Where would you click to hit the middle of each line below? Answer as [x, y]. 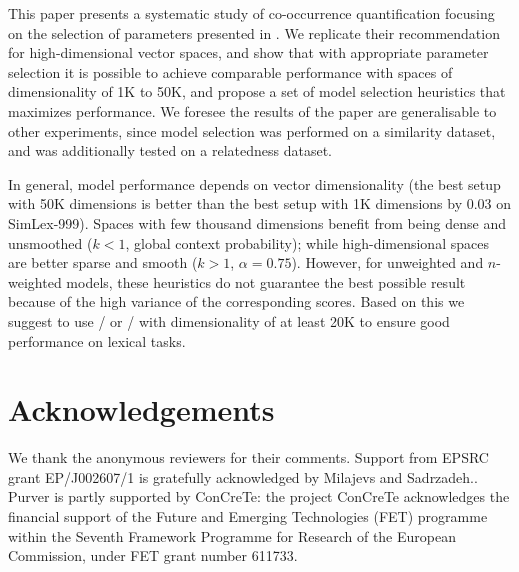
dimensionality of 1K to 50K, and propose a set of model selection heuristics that [257, 91]
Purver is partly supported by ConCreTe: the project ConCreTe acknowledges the [259, 496]
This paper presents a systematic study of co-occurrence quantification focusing [251, 13]
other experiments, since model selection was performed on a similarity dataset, [252, 130]
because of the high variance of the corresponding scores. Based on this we [236, 301]
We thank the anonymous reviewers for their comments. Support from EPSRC [248, 457]
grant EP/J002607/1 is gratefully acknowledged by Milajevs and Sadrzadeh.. [243, 476]
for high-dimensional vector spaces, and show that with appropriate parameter [248, 52]
